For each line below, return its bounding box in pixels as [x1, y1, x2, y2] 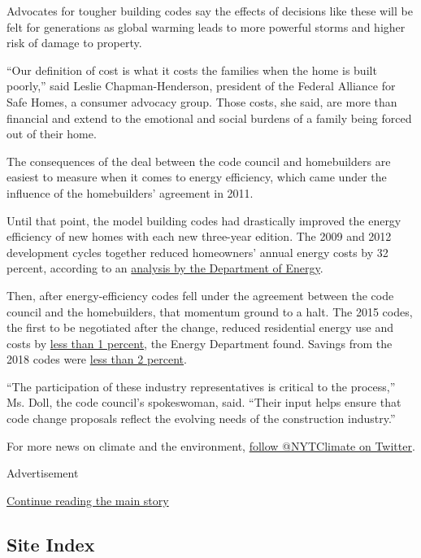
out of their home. [7, 125, 97, 142]
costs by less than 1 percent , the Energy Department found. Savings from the [7, 334, 393, 351]
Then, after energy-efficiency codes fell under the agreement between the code [7, 286, 394, 303]
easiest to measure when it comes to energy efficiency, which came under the [7, 168, 387, 185]
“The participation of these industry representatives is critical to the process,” [7, 377, 396, 395]
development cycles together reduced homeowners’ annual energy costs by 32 [7, 243, 388, 260]
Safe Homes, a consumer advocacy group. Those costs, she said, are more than [7, 93, 397, 110]
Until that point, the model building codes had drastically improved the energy [7, 211, 401, 229]
